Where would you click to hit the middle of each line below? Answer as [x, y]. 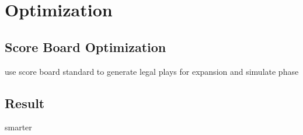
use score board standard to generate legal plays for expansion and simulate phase [152, 71]
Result [25, 103]
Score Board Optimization [86, 46]
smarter [18, 127]
